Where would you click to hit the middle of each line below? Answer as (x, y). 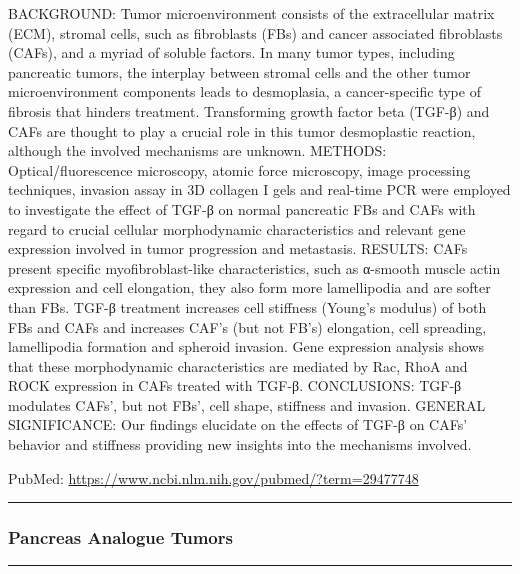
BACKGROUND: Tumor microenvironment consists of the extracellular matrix (251, 13)
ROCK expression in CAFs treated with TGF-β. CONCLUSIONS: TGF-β (235, 385)
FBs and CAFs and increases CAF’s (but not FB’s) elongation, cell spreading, (247, 326)
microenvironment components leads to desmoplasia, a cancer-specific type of (244, 91)
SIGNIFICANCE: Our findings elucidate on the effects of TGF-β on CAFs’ (238, 424)
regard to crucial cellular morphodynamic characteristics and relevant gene (237, 228)
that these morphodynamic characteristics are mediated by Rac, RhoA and (238, 365)
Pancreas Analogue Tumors (120, 537)
